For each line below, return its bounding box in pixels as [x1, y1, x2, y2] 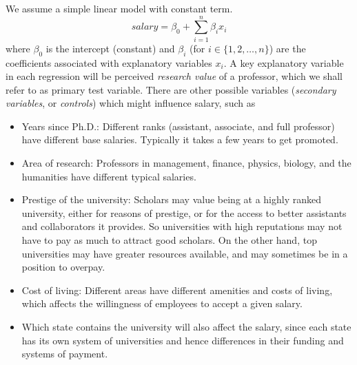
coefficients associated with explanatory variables [6, 55, 212, 70]
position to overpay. [21, 260, 105, 274]
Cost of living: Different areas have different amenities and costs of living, [21, 282, 333, 297]
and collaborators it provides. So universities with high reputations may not [21, 219, 343, 233]
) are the [269, 41, 306, 55]
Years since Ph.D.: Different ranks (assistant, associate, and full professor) [21, 118, 335, 133]
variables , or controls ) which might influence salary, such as [6, 96, 256, 110]
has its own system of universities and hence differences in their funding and [21, 333, 344, 347]
